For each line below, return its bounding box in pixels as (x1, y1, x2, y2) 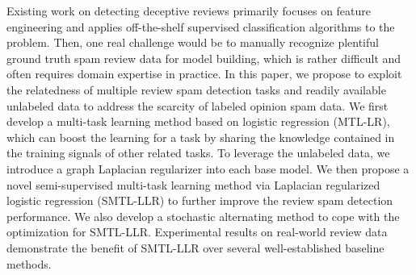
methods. (6, 255, 52, 272)
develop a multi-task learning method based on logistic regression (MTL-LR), (6, 113, 390, 130)
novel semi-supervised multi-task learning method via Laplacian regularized (6, 176, 380, 193)
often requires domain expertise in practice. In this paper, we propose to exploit (6, 65, 402, 82)
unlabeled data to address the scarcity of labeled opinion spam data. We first (6, 97, 389, 114)
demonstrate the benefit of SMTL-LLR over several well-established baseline (6, 239, 384, 256)
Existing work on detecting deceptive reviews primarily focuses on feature (6, 2, 372, 19)
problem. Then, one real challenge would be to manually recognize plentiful (6, 34, 379, 51)
